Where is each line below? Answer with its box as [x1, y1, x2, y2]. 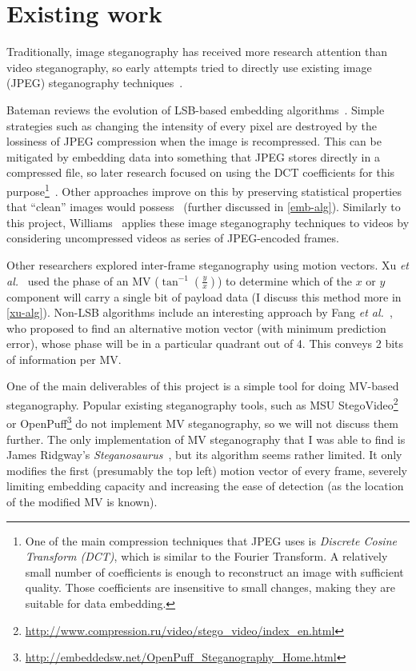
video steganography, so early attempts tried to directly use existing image [6, 58, 372, 75]
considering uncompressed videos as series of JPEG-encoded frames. [6, 230, 339, 246]
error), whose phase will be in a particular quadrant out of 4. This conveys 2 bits [6, 335, 404, 352]
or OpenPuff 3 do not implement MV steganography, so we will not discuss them [6, 413, 398, 431]
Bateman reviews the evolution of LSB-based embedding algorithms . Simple [6, 101, 385, 118]
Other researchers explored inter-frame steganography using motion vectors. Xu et [6, 256, 409, 273]
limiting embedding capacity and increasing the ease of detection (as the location [6, 477, 404, 494]
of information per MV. [6, 350, 122, 367]
